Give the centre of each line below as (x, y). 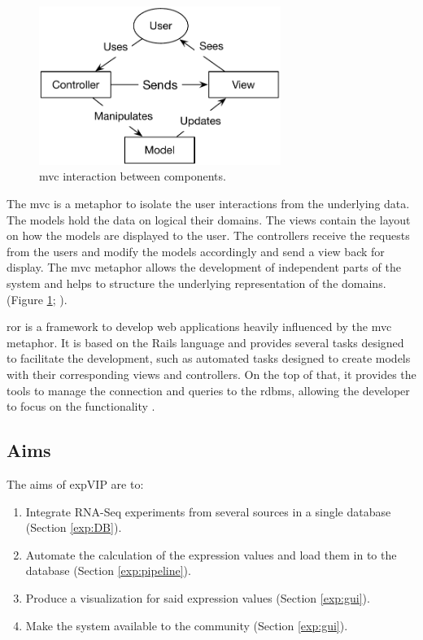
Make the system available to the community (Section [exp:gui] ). (187, 625)
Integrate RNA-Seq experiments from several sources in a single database (208, 511)
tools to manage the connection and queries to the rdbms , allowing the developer (208, 390)
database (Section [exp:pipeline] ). (108, 570)
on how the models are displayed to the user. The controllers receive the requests (208, 235)
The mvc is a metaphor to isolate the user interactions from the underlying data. (208, 204)
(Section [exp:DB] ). (74, 527)
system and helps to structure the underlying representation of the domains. (196, 283)
